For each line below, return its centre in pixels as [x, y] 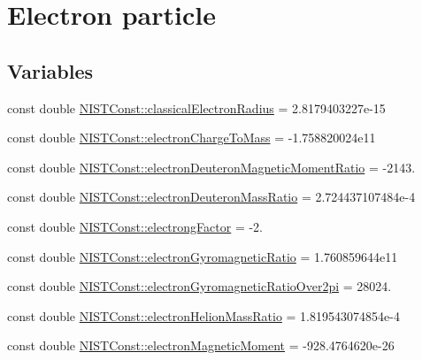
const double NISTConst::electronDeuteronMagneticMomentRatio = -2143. [211, 167]
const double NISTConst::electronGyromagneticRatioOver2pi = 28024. [199, 286]
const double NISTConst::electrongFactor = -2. [135, 226]
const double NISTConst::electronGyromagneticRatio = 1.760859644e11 [203, 256]
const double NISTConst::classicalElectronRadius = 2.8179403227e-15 [196, 107]
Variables [50, 70]
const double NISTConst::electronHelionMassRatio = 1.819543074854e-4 [203, 315]
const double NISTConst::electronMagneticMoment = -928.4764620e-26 [201, 345]
